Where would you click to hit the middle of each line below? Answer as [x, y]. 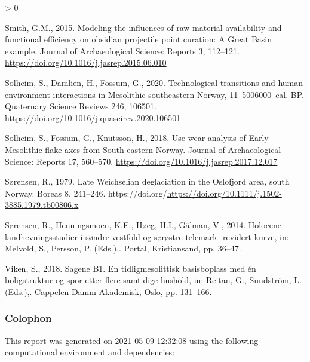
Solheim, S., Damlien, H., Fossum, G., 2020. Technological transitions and [140, 82]
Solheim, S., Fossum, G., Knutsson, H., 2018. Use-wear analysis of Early [137, 138]
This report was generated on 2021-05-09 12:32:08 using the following [132, 340]
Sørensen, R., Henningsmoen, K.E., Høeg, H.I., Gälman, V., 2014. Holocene [143, 224]
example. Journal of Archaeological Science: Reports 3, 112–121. [122, 50]
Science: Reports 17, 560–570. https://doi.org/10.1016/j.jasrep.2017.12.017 [141, 161]
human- [292, 82]
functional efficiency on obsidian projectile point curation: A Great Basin [139, 39]
